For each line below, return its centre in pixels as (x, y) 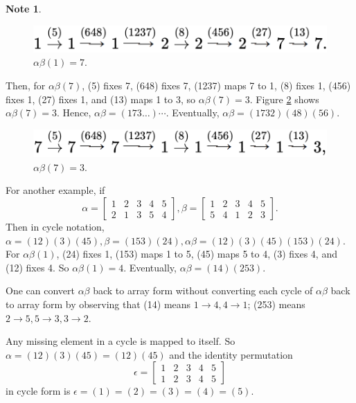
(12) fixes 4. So (37, 267)
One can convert (40, 290)
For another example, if (55, 190)
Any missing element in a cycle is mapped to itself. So (121, 341)
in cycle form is (38, 391)
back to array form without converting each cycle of (203, 290)
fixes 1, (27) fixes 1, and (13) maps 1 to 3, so (101, 99)
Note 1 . (24, 8)
